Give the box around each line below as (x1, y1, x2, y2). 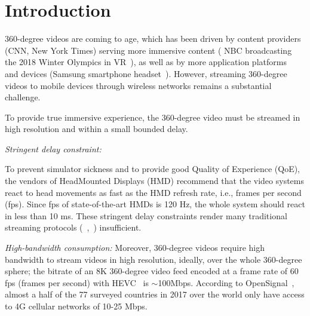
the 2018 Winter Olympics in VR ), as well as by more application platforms (5, 56, 287, 68)
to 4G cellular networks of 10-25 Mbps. (5, 300, 148, 312)
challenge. (5, 91, 41, 103)
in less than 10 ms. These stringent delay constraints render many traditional (5, 209, 287, 222)
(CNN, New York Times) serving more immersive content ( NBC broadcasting (5, 44, 292, 56)
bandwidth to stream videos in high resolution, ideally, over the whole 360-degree (5, 253, 302, 265)
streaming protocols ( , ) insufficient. (5, 221, 142, 234)
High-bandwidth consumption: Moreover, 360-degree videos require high (5, 241, 265, 254)
